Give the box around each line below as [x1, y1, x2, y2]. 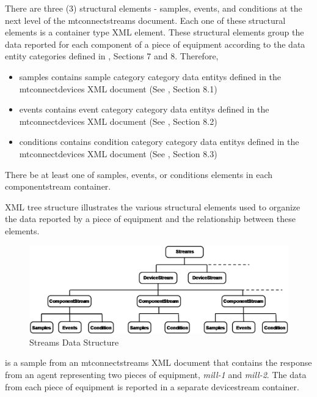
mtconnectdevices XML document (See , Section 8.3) [19, 147, 217, 160]
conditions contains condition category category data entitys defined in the [19, 135, 299, 148]
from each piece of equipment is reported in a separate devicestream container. [5, 380, 299, 393]
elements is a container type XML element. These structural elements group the [5, 26, 304, 39]
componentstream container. [5, 180, 111, 193]
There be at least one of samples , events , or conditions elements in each [5, 168, 273, 180]
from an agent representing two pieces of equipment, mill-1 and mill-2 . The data [5, 368, 307, 380]
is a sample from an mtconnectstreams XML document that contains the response [5, 356, 312, 369]
